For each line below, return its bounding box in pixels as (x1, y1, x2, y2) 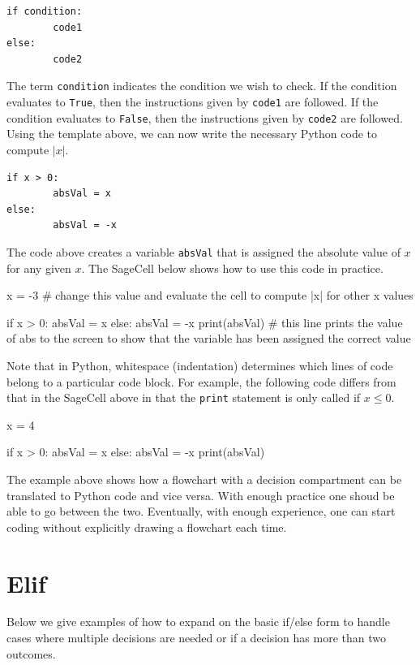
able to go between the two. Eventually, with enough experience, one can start (6, 503, 396, 520)
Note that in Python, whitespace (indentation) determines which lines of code (6, 356, 393, 374)
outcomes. (6, 645, 56, 662)
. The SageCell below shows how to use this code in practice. (81, 259, 384, 276)
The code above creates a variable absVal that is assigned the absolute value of (6, 243, 401, 260)
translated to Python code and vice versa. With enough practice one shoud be (6, 486, 395, 503)
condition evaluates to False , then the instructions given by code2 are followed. (6, 109, 403, 126)
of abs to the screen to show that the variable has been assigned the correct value (6, 330, 411, 347)
